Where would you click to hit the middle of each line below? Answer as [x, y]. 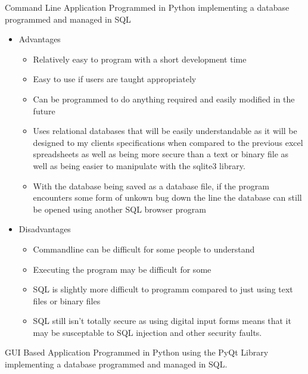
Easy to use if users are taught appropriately [115, 79]
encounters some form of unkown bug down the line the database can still [167, 197]
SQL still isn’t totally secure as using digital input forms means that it [162, 321]
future [44, 110]
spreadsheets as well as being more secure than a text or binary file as [161, 154]
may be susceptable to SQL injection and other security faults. [147, 332]
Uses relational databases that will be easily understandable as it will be [165, 131]
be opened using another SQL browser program [119, 209]
